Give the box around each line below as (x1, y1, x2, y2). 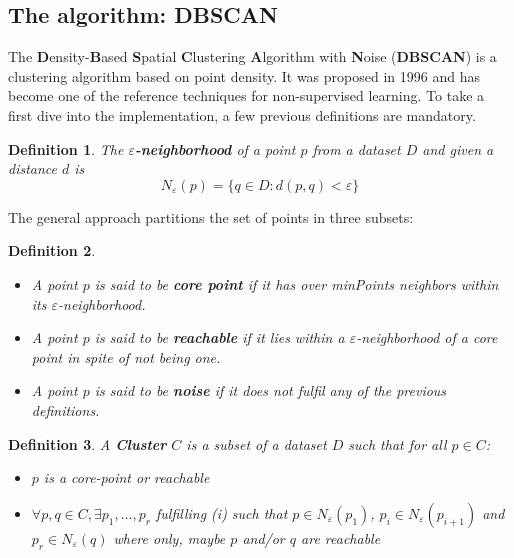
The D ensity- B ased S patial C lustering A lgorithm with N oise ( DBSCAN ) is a (8, 46, 497, 67)
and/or (242, 527, 285, 548)
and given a (422, 138, 494, 159)
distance (8, 158, 58, 179)
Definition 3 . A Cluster (8, 433, 167, 454)
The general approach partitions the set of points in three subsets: (8, 206, 414, 227)
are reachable (301, 527, 381, 548)
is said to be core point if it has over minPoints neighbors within (94, 273, 499, 294)
